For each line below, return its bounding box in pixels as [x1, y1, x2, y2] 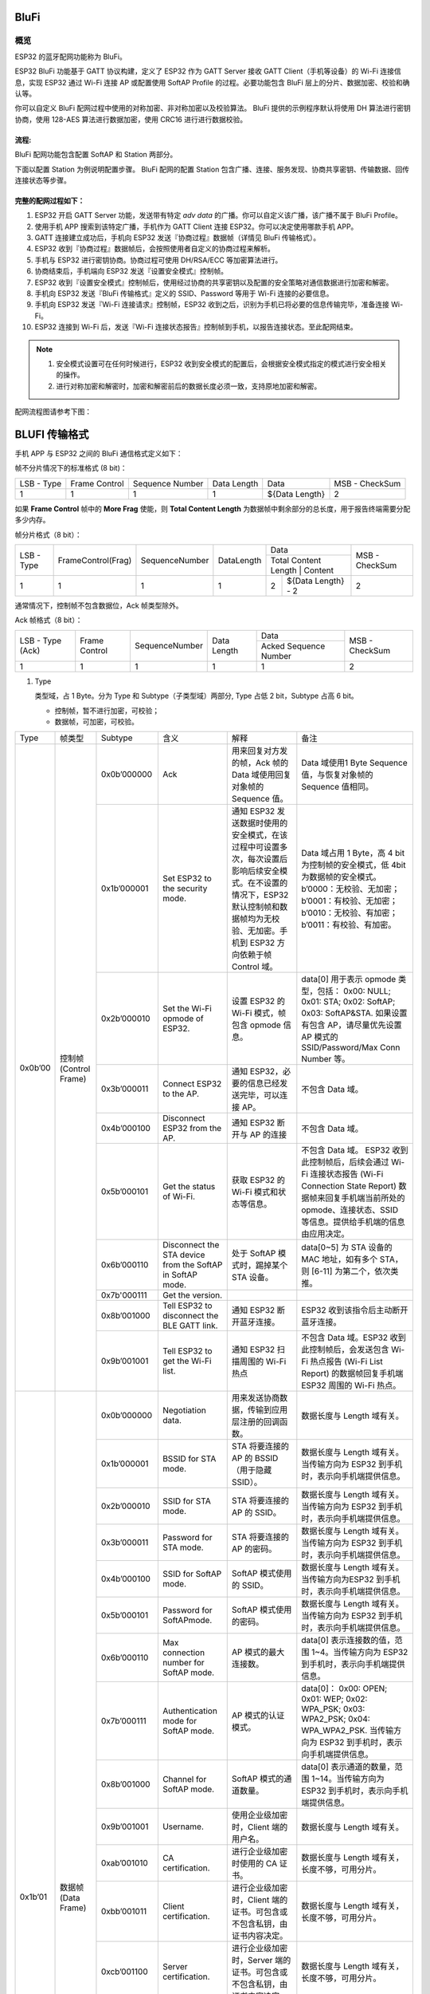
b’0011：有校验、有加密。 [301, 920, 397, 931]
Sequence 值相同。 [301, 782, 374, 793]
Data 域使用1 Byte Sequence [301, 758, 408, 769]
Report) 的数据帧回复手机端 [301, 1368, 404, 1379]
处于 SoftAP [231, 1248, 276, 1259]
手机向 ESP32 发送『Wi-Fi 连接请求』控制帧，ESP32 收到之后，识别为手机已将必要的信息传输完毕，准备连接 [34, 300, 390, 309]
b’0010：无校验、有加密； [301, 908, 398, 919]
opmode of [162, 1013, 205, 1024]
